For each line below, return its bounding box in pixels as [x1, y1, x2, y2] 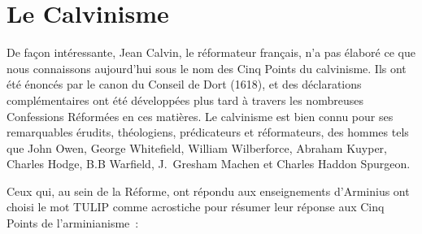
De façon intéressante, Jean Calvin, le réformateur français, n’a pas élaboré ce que [7, 44, 415, 61]
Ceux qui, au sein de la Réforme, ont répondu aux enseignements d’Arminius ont [7, 182, 410, 199]
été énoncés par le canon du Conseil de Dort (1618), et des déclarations [7, 76, 362, 93]
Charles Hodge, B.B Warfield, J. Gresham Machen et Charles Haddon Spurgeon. [7, 155, 411, 172]
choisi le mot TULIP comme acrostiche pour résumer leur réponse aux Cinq [7, 198, 385, 215]
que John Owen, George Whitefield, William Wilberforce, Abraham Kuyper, [7, 139, 387, 156]
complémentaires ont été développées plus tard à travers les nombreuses [7, 91, 363, 108]
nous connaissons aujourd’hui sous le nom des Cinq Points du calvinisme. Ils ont [7, 59, 407, 76]
